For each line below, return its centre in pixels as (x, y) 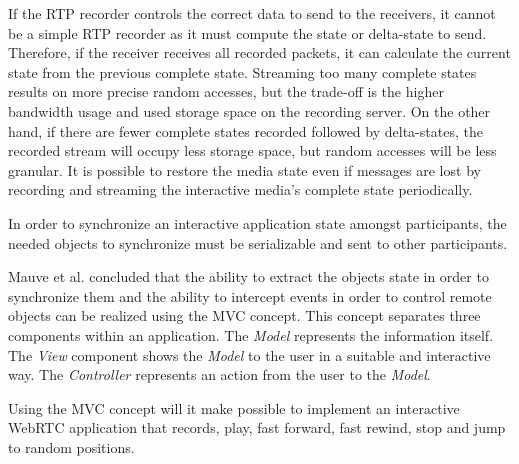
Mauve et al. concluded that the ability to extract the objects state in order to (248, 276)
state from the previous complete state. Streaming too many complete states (242, 71)
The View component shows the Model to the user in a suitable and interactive (249, 354)
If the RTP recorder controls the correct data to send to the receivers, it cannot (252, 13)
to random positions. (71, 446)
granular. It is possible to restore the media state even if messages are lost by (244, 169)
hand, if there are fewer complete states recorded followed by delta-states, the (245, 130)
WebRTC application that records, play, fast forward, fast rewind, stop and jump (257, 427)
